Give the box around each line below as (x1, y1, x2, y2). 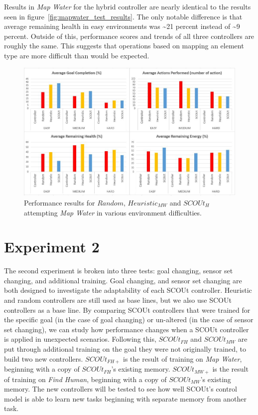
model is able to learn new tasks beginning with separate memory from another (4, 393, 247, 404)
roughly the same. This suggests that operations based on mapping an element (4, 40, 244, 51)
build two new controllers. (4, 353, 83, 364)
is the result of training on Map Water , (123, 353, 242, 364)
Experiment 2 (4, 236, 100, 257)
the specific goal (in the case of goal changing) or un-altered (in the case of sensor (4, 314, 254, 325)
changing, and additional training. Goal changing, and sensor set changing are (4, 275, 242, 285)
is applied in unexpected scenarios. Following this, (4, 334, 156, 344)
